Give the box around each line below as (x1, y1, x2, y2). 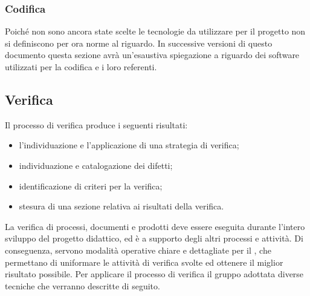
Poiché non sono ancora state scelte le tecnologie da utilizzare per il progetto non (5, 25, 306, 38)
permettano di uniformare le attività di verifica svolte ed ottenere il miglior (5, 255, 283, 268)
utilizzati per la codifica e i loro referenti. (5, 61, 157, 73)
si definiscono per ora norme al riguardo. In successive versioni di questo (5, 36, 273, 49)
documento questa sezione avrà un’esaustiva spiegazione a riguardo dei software (5, 48, 300, 61)
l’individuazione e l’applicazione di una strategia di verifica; (19, 139, 239, 151)
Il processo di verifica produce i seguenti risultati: (5, 118, 188, 131)
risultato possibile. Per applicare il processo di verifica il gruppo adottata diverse (5, 268, 304, 280)
